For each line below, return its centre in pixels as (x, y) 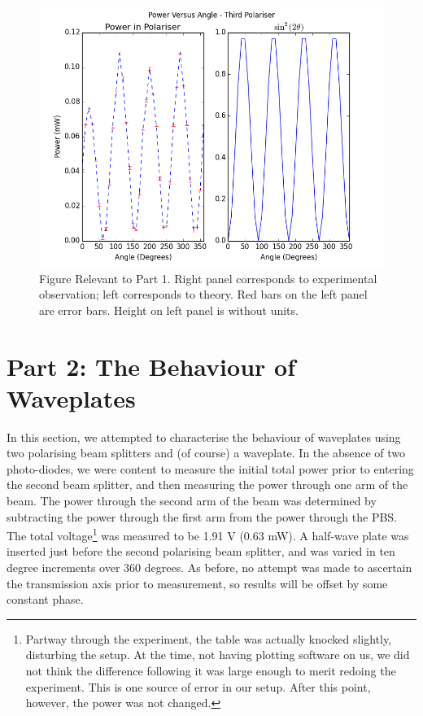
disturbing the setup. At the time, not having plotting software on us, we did (218, 655)
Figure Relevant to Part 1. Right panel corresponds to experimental (208, 278)
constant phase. (45, 599)
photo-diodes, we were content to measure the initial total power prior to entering (210, 468)
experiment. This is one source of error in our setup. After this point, (198, 686)
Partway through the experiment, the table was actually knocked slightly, (209, 638)
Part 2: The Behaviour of (151, 366)
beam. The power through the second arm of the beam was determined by (192, 500)
